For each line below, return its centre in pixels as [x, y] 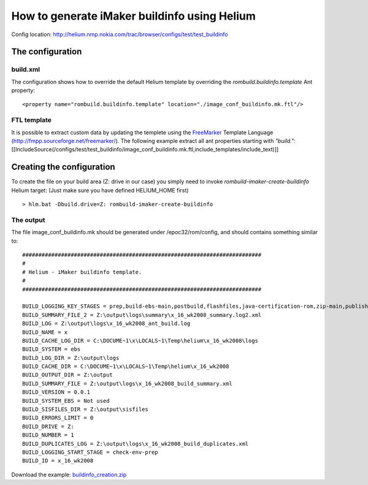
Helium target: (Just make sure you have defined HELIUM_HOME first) [100, 190]
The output [28, 220]
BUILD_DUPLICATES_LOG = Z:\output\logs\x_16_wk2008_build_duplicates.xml [136, 444]
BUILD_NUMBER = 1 [48, 435]
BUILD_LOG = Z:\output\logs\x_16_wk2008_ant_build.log [106, 324]
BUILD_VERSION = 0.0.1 [56, 392]
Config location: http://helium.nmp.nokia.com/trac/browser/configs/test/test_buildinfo [120, 34]
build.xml [25, 69]
